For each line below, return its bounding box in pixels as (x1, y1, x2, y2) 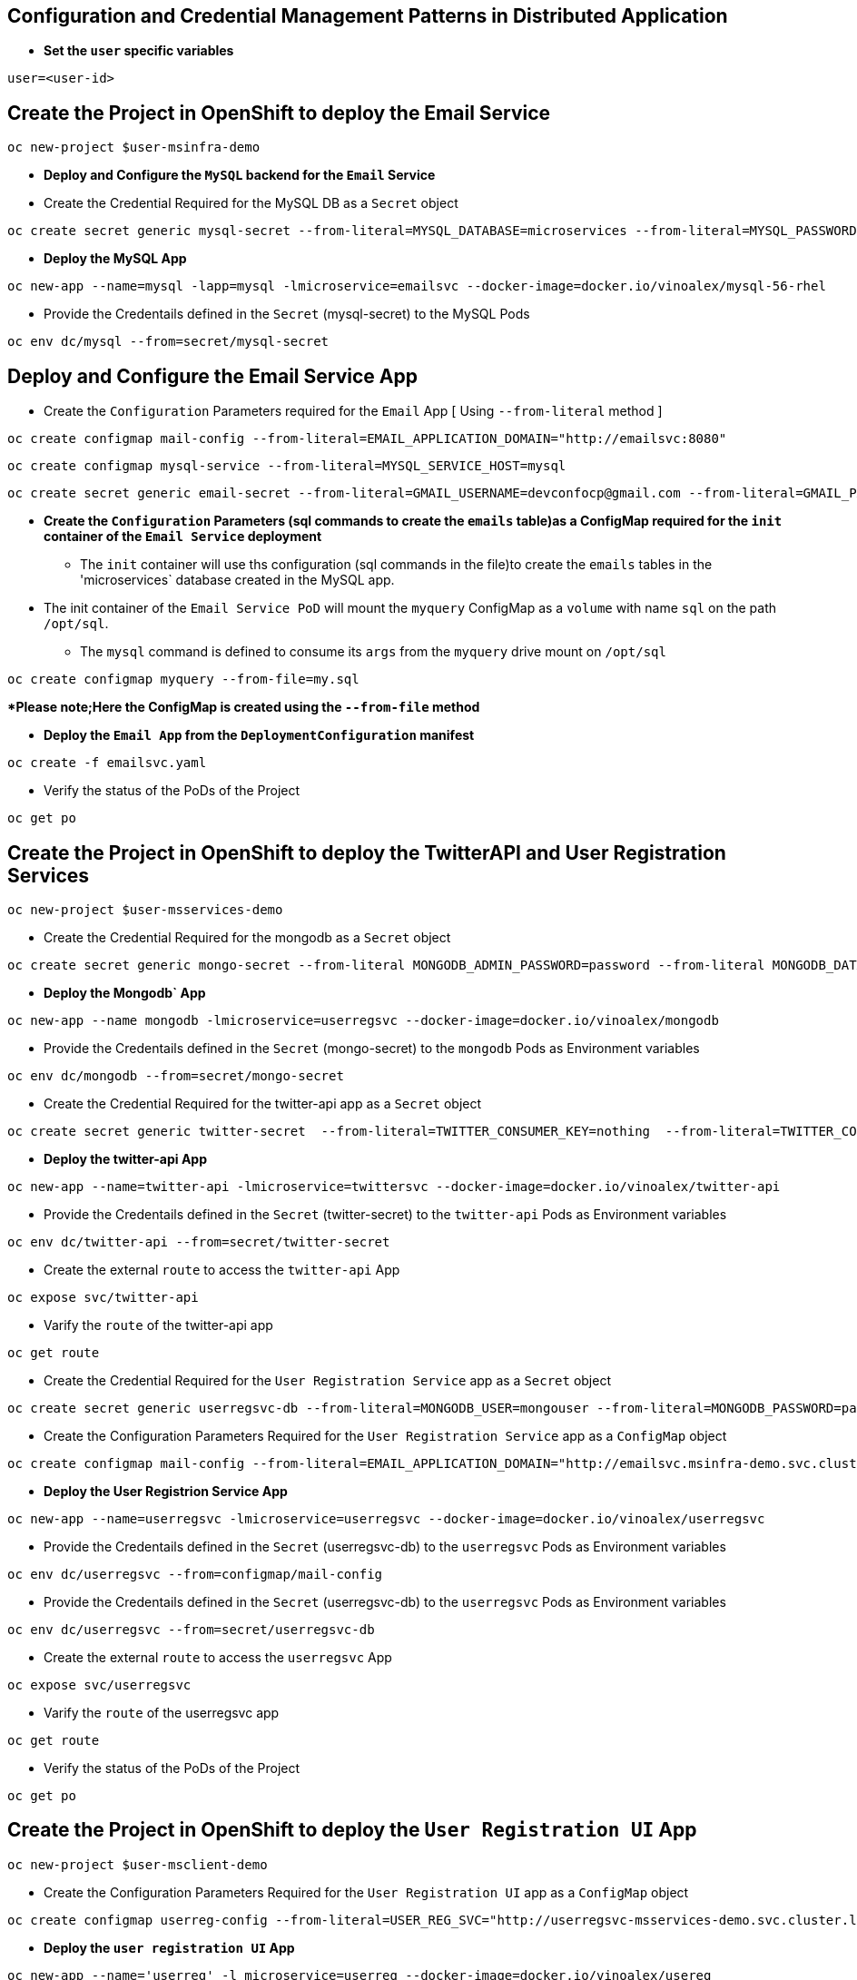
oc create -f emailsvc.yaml (7, 755, 207, 771)
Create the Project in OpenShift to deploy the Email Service (7, 101, 551, 124)
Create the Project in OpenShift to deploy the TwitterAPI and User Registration (7, 841, 726, 864)
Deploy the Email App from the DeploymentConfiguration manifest (44, 727, 475, 744)
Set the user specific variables (44, 43, 234, 59)
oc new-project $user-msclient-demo (7, 1857, 268, 1872)
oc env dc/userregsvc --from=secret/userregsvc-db (7, 1621, 375, 1637)
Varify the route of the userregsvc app (44, 1704, 280, 1720)
